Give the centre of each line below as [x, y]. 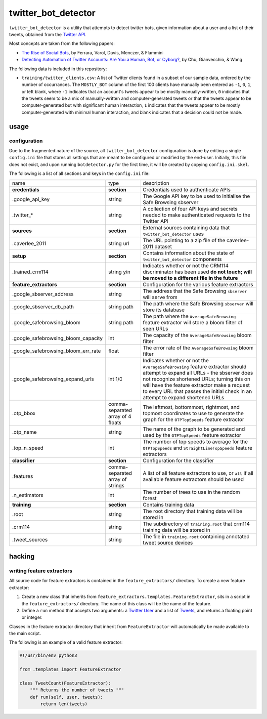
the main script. [25, 634]
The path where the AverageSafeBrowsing [189, 316]
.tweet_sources [30, 540]
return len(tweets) [64, 704]
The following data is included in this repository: [58, 69]
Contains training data [169, 505]
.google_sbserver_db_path [43, 306]
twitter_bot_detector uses [173, 234]
